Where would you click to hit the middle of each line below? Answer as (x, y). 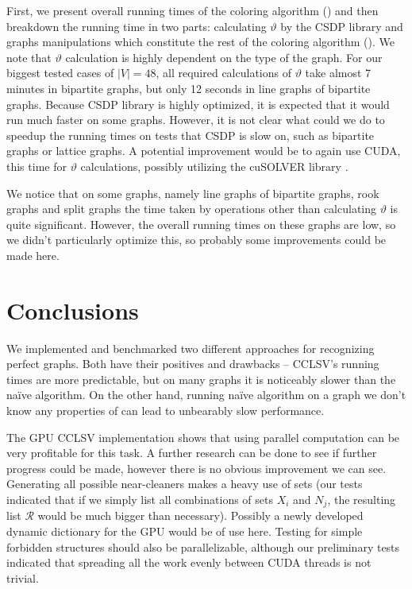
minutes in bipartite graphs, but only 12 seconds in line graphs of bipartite (189, 88)
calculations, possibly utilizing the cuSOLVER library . (214, 166)
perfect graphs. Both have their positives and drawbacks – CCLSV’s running (193, 364)
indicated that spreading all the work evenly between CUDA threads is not (189, 562)
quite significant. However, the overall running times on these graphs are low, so (201, 224)
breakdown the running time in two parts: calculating (137, 26)
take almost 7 (338, 73)
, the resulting (362, 499)
